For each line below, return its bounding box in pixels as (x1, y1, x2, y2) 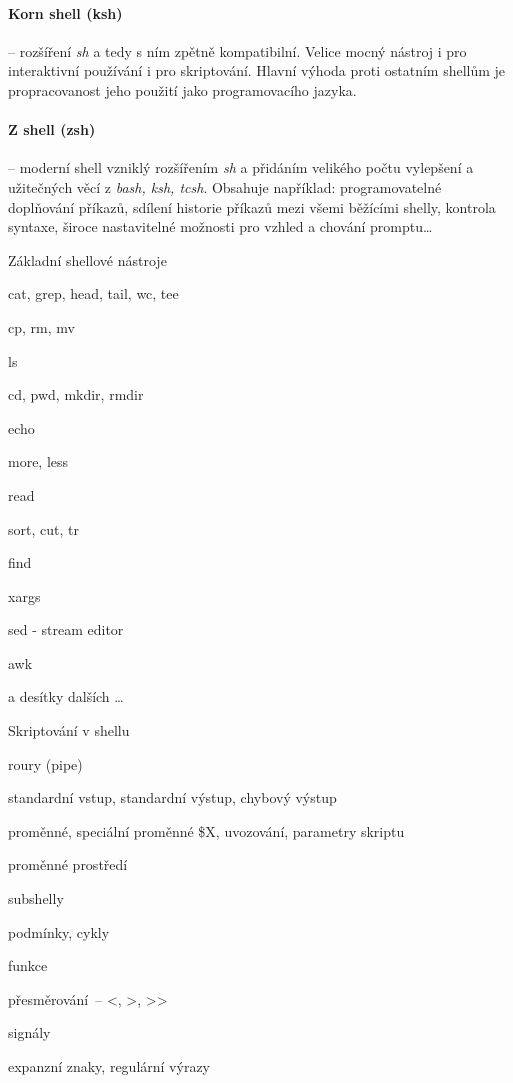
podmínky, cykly (8, 921, 110, 942)
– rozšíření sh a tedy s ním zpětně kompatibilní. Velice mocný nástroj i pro (8, 40, 467, 61)
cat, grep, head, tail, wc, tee (8, 283, 179, 304)
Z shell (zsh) (8, 119, 96, 140)
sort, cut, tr (8, 518, 79, 539)
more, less (8, 451, 69, 472)
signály (8, 1022, 51, 1043)
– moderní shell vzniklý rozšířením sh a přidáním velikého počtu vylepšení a (8, 157, 474, 178)
